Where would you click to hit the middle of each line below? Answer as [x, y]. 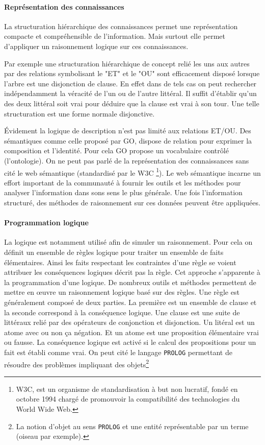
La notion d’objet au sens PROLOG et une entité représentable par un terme [132, 426]
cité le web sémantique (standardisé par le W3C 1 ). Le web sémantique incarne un [132, 172]
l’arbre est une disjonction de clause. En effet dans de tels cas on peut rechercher [130, 83]
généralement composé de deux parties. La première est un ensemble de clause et [130, 302]
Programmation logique [46, 222]
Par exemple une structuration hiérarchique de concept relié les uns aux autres [127, 63]
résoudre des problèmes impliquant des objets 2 [77, 363]
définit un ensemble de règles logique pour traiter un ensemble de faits [114, 252]
